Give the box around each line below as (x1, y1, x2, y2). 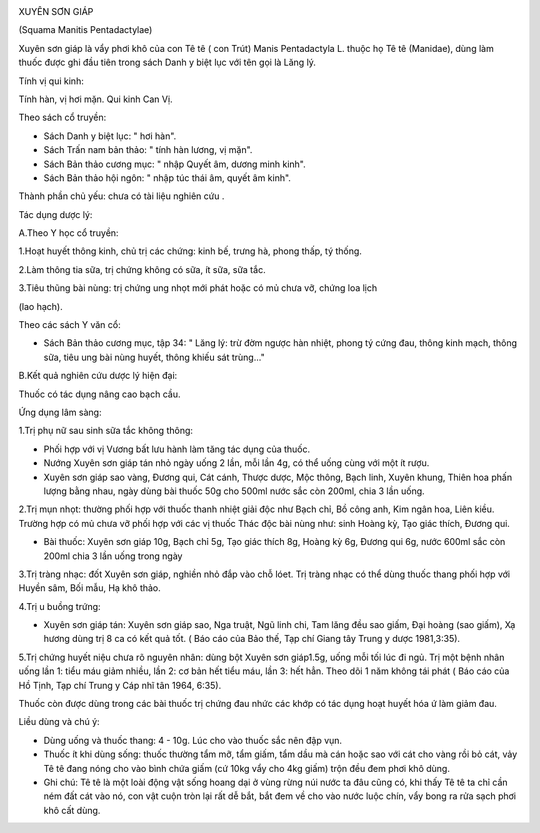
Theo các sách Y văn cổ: (18, 319, 121, 331)
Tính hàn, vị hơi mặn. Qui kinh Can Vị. (18, 93, 174, 105)
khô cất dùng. (43, 804, 101, 816)
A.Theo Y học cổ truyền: (18, 227, 119, 239)
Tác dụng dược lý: (18, 208, 93, 220)
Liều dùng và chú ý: (18, 716, 100, 728)
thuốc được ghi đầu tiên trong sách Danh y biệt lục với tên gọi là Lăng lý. (18, 56, 317, 69)
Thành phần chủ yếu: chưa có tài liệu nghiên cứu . (18, 190, 225, 202)
